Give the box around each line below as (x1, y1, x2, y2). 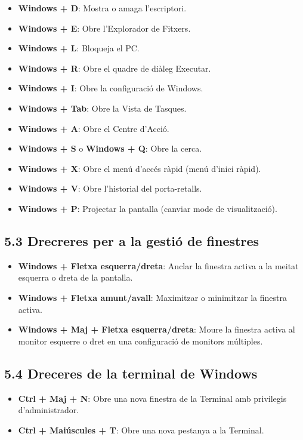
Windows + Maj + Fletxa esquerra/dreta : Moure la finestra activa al (18, 323, 295, 336)
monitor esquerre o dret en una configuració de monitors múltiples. (18, 334, 263, 347)
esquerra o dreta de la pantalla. (18, 271, 133, 284)
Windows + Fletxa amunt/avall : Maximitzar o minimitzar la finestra (18, 291, 287, 303)
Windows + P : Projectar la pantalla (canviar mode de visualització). (18, 202, 277, 214)
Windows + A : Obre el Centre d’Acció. (18, 122, 169, 134)
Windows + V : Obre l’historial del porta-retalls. (18, 182, 202, 195)
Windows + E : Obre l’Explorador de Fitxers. (18, 21, 191, 34)
